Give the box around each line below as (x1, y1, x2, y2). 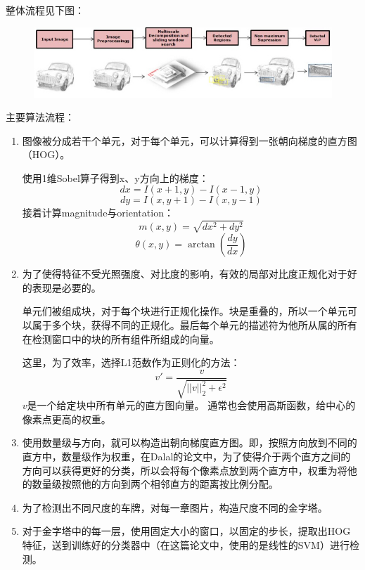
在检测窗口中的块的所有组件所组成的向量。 (22, 331, 219, 346)
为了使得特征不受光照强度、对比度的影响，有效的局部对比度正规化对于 (22, 266, 347, 281)
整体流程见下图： (6, 3, 84, 17)
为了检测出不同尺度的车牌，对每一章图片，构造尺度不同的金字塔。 (22, 500, 328, 514)
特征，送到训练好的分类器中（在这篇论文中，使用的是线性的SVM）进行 (22, 538, 350, 552)
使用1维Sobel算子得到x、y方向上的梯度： (22, 170, 209, 185)
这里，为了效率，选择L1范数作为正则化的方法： (22, 355, 241, 370)
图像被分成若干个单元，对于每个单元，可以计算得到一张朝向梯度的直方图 (22, 133, 357, 148)
